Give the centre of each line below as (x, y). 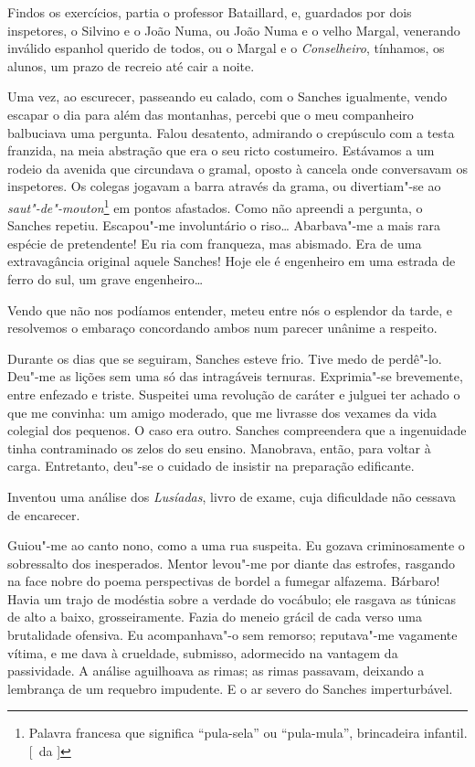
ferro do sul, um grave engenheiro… (106, 278)
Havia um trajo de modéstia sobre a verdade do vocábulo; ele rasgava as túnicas (232, 598)
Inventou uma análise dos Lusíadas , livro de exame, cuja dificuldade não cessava (232, 496)
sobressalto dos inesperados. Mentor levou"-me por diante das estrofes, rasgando (231, 563)
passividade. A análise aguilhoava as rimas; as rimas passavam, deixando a (216, 671)
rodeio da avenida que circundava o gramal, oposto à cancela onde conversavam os (237, 168)
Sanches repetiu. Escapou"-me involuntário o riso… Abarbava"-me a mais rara (224, 225)
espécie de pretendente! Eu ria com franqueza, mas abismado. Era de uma (215, 243)
